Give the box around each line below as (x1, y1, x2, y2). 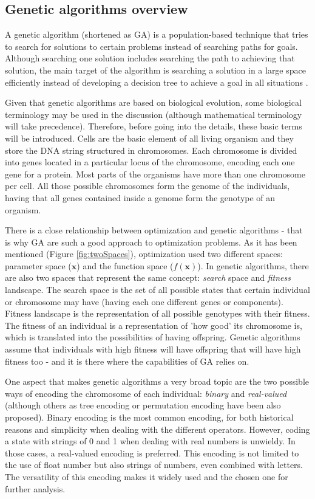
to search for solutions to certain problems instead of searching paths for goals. (5, 40, 298, 52)
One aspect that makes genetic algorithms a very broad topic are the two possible (5, 375, 309, 388)
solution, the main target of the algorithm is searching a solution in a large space (5, 63, 306, 76)
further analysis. (5, 482, 66, 495)
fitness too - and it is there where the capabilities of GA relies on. (5, 354, 249, 367)
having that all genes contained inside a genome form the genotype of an (5, 191, 276, 204)
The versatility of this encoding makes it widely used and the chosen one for (5, 470, 288, 483)
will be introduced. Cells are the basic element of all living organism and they (5, 131, 294, 144)
